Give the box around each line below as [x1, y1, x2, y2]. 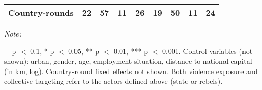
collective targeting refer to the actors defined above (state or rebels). [4, 76, 223, 86]
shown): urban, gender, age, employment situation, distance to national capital [4, 56, 252, 66]
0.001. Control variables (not [162, 45, 253, 56]
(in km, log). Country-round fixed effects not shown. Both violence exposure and [4, 65, 258, 76]
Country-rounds [8, 7, 74, 19]
